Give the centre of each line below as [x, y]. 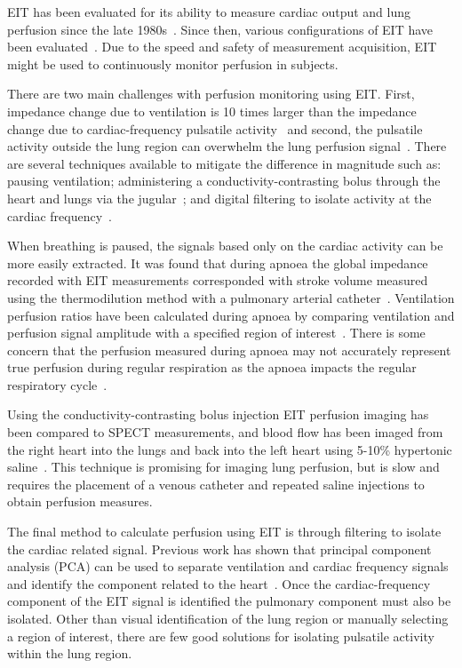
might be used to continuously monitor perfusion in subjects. [173, 64]
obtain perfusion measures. [80, 501]
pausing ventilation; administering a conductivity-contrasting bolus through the [224, 181]
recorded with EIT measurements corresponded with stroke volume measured [218, 280]
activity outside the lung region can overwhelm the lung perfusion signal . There [227, 146]
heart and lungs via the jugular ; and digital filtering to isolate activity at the [219, 198]
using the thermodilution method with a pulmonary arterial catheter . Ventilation [231, 297]
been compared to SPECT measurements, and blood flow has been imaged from [225, 432]
